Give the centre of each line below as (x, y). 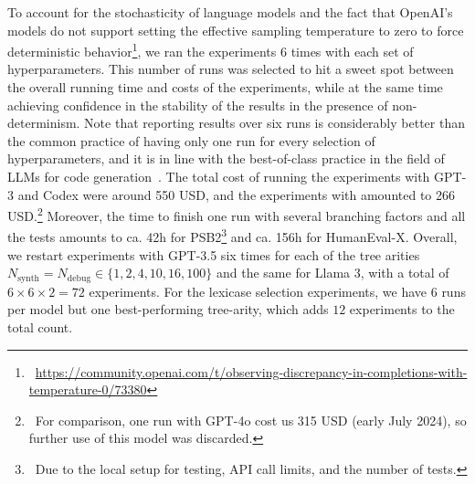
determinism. (44, 123)
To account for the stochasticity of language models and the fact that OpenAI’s (230, 12)
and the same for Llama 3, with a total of (332, 273)
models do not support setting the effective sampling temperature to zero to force (236, 30)
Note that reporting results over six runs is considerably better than (274, 123)
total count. (40, 326)
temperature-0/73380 (88, 389)
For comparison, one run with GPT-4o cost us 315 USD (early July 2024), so (251, 420)
